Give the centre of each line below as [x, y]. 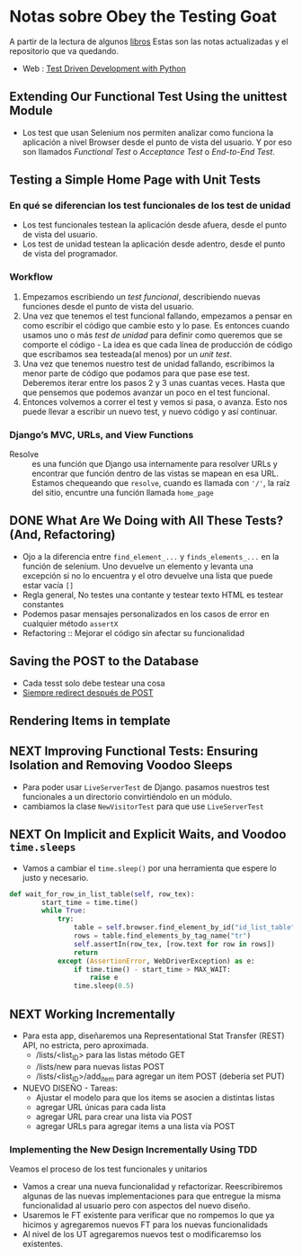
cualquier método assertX [70, 624]
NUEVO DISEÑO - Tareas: [70, 1088]
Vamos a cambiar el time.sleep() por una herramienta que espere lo [149, 868]
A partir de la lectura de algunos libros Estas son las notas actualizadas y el [149, 41]
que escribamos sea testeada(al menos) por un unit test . [127, 354]
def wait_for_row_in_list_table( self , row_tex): [102, 894]
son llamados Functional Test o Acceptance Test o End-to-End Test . [149, 151]
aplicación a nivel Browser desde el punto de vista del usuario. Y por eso [157, 142]
